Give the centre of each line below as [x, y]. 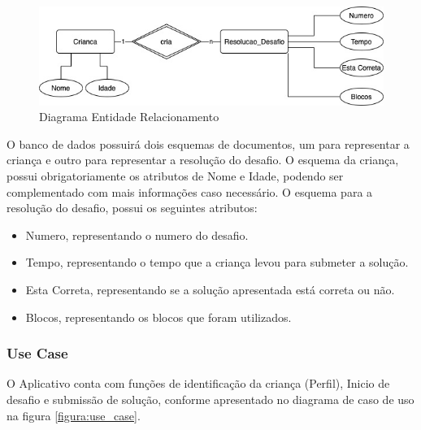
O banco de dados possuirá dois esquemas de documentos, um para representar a [208, 143]
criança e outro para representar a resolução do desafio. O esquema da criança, [203, 160]
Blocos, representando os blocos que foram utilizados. [158, 317]
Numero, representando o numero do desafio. [137, 235]
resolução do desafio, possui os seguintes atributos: [132, 208]
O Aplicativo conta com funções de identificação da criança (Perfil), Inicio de [198, 383]
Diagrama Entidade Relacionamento [129, 117]
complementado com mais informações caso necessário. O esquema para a [190, 191]
